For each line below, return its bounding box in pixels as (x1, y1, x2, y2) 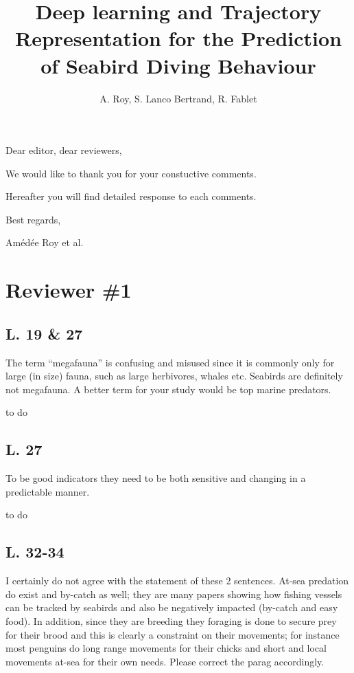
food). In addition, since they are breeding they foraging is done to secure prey (5, 613, 337, 628)
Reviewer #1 (5, 276, 132, 304)
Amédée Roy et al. (5, 235, 84, 250)
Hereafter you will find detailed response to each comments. (5, 189, 257, 203)
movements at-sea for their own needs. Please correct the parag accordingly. (5, 654, 324, 668)
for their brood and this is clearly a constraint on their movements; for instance (5, 627, 340, 641)
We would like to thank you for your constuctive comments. (5, 166, 257, 180)
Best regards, (5, 212, 61, 226)
